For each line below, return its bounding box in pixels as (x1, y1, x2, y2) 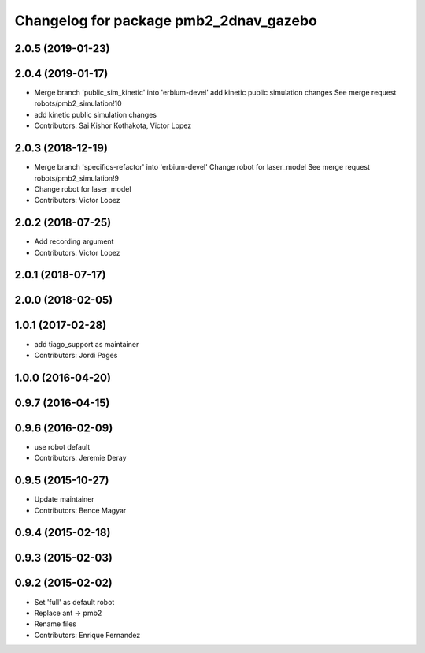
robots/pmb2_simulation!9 (34, 174, 120, 183)
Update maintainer (34, 494, 94, 504)
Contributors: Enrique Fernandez (34, 630, 141, 640)
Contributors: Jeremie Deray (34, 453, 127, 463)
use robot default (34, 442, 91, 451)
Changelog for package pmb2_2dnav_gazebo (14, 12, 318, 29)
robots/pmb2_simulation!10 (34, 99, 122, 108)
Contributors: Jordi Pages (34, 350, 118, 360)
